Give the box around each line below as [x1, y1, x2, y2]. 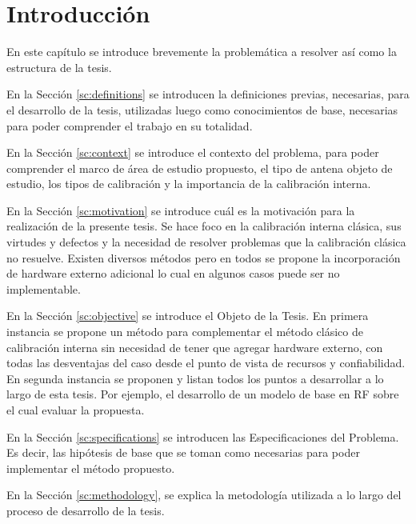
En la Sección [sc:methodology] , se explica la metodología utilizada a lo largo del [6, 486, 402, 503]
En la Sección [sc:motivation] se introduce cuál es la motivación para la [6, 202, 355, 218]
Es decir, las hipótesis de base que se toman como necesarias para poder [6, 444, 360, 461]
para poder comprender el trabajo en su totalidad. [6, 117, 253, 134]
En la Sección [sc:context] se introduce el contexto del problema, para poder [6, 144, 379, 161]
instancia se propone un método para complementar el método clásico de [6, 323, 363, 340]
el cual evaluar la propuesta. [6, 402, 145, 418]
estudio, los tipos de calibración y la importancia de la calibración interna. [6, 175, 371, 192]
